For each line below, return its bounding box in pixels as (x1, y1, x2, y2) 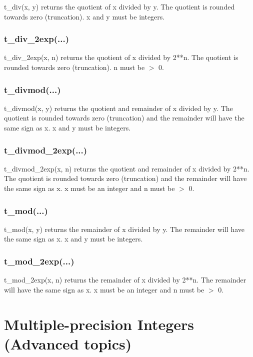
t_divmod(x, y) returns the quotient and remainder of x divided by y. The (4, 102, 233, 113)
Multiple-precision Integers (4, 313, 194, 334)
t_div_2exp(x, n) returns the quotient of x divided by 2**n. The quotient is (4, 52, 238, 62)
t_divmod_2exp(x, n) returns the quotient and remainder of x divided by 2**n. (4, 163, 249, 173)
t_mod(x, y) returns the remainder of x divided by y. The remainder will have (4, 223, 245, 234)
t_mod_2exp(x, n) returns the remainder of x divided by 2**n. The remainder (4, 274, 246, 285)
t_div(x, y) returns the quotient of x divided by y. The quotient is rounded (4, 1, 235, 11)
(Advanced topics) (4, 333, 132, 353)
